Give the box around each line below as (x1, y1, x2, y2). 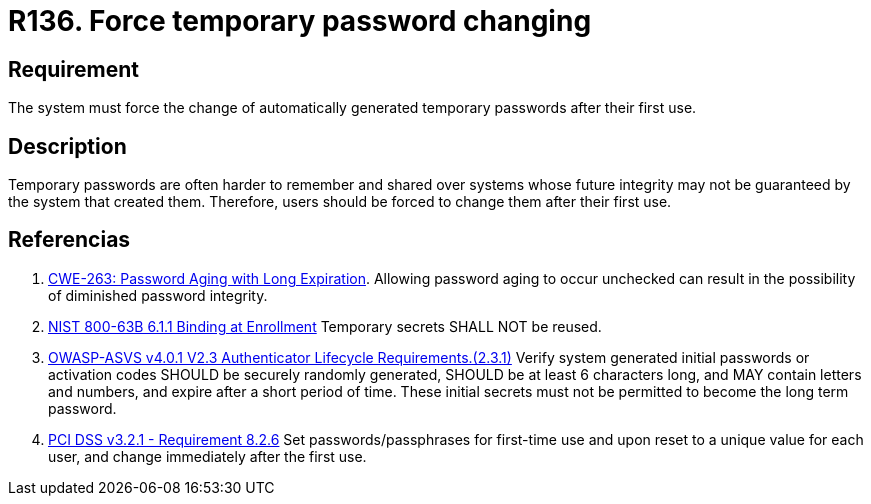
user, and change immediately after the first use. (48, 447, 367, 465)
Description (8, 133, 127, 159)
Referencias (8, 227, 131, 253)
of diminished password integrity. (48, 286, 268, 304)
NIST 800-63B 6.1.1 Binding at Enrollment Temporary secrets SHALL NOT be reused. (48, 317, 602, 335)
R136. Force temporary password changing (8, 4, 592, 38)
